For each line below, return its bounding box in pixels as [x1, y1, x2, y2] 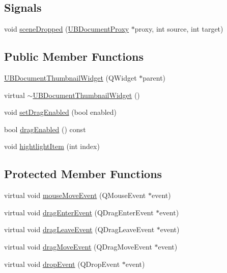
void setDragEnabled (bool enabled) [4, 107, 117, 117]
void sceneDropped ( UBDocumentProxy [4, 23, 129, 34]
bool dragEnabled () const [4, 123, 86, 134]
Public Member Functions [4, 48, 144, 64]
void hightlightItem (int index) [4, 141, 100, 152]
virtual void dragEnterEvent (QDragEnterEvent [4, 207, 154, 217]
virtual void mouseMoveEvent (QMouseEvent [4, 190, 146, 201]
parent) [143, 72, 166, 83]
